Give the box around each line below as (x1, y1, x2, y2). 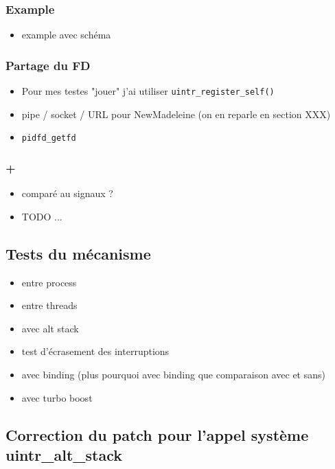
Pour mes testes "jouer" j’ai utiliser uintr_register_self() (21, 84, 275, 98)
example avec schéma (21, 27, 111, 42)
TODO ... (21, 209, 62, 223)
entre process (21, 275, 77, 289)
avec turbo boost (21, 390, 93, 404)
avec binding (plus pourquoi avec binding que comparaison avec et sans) (21, 367, 325, 381)
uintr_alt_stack (5, 444, 122, 465)
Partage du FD (5, 56, 91, 73)
